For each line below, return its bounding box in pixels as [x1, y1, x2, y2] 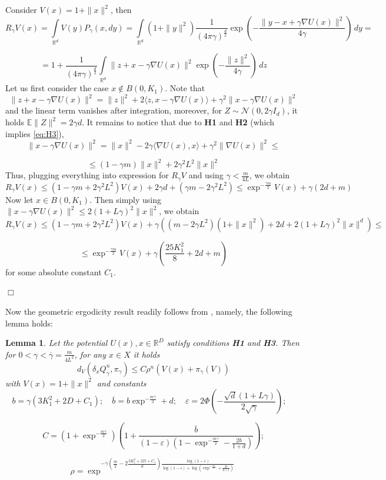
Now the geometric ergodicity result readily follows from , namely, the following [5, 305, 292, 318]
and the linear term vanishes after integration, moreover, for [5, 104, 222, 116]
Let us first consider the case [5, 82, 109, 94]
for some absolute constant [5, 265, 102, 278]
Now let [5, 193, 34, 205]
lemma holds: [5, 316, 53, 329]
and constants [96, 376, 147, 389]
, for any [74, 348, 107, 360]
